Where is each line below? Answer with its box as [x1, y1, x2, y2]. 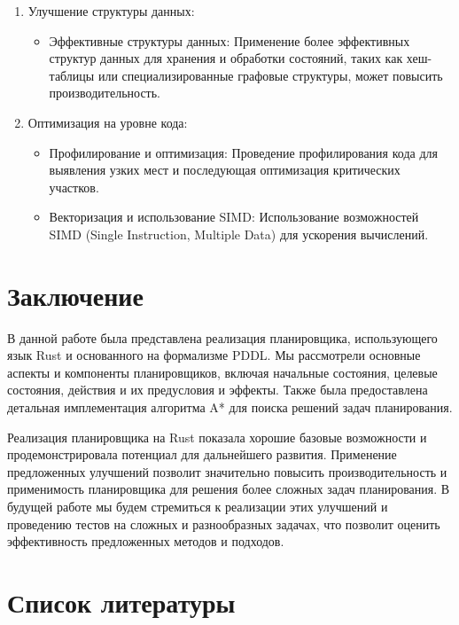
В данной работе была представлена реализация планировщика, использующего [7, 328, 438, 347]
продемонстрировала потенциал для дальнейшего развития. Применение [7, 445, 397, 464]
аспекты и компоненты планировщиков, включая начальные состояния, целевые [7, 363, 438, 381]
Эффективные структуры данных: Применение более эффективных [49, 31, 410, 50]
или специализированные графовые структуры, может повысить [97, 66, 443, 84]
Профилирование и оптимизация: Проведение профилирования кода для [49, 143, 438, 161]
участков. [49, 177, 99, 196]
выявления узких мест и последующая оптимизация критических [49, 160, 401, 179]
